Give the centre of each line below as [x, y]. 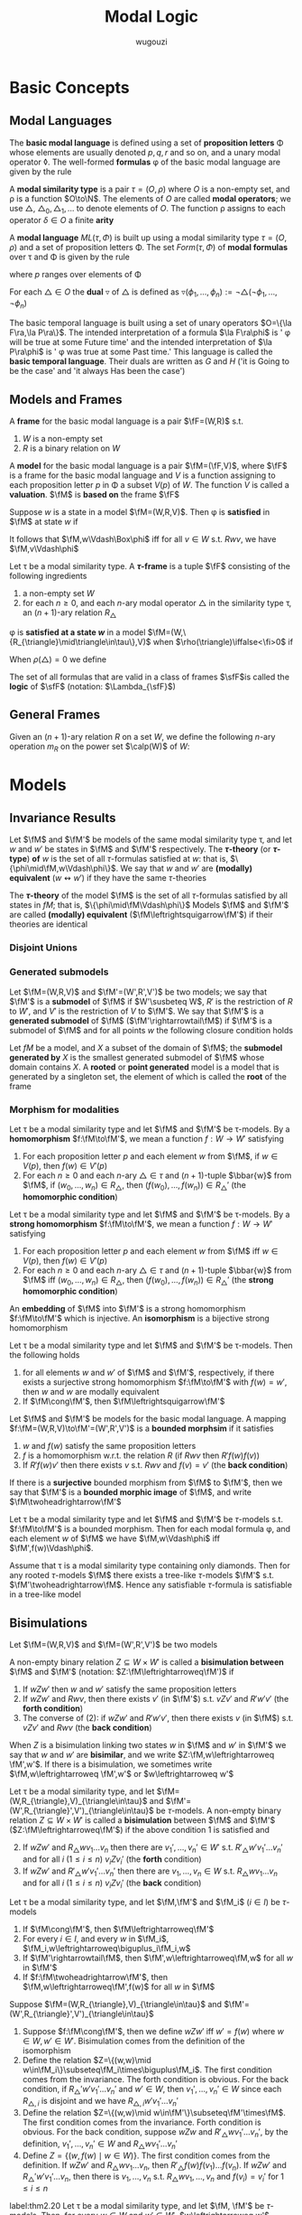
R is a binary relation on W [71, 448]
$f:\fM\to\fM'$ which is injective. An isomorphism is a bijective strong [140, 1318]
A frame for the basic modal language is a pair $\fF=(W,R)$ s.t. [126, 421]
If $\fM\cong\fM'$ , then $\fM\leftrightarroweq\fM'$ [118, 1930]
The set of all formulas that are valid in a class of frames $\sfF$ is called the [150, 677]
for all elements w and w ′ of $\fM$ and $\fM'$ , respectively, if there [148, 1373]
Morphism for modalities [64, 1109]
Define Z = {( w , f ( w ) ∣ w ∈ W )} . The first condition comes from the [146, 2155]
